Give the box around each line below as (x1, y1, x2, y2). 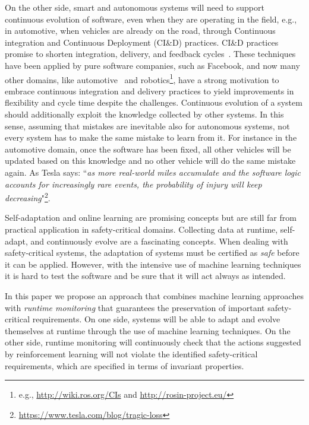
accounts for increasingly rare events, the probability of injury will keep (5, 177, 262, 190)
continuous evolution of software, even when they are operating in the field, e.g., (5, 12, 297, 25)
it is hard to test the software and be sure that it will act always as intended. (5, 269, 286, 282)
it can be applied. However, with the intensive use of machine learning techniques (5, 258, 301, 270)
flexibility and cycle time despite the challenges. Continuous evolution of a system (5, 96, 302, 109)
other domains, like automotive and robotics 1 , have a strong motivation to (5, 71, 279, 85)
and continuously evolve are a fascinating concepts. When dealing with (30, 234, 288, 247)
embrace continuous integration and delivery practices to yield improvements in (5, 84, 294, 97)
